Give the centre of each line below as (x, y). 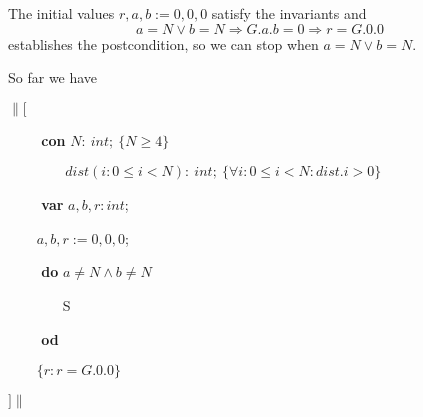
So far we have (53, 77)
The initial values (61, 13)
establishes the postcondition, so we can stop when (163, 43)
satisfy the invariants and (289, 13)
